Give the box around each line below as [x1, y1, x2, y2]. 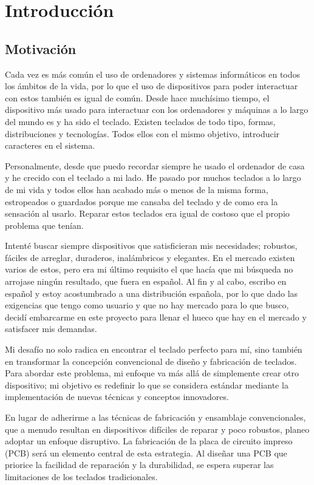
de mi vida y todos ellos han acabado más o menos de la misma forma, [5, 183, 268, 195]
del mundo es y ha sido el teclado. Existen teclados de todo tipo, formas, [5, 115, 276, 127]
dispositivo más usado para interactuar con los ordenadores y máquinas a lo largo [5, 103, 309, 116]
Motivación [5, 39, 77, 58]
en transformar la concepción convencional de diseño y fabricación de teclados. [5, 354, 297, 367]
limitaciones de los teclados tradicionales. [5, 470, 158, 483]
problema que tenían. [5, 219, 84, 231]
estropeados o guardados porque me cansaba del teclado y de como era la [5, 195, 278, 208]
